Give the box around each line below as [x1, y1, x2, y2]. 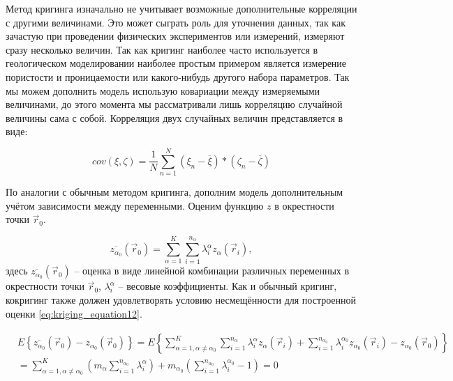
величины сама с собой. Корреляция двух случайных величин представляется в [6, 110, 343, 125]
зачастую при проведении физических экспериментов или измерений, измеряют [6, 29, 345, 43]
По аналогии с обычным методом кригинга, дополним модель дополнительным [6, 185, 343, 199]
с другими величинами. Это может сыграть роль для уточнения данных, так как [6, 15, 346, 29]
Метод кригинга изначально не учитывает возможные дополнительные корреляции [6, 1, 357, 15]
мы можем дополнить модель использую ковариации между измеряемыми [6, 83, 320, 98]
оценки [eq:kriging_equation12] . [6, 306, 142, 320]
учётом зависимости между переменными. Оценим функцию [6, 198, 264, 212]
